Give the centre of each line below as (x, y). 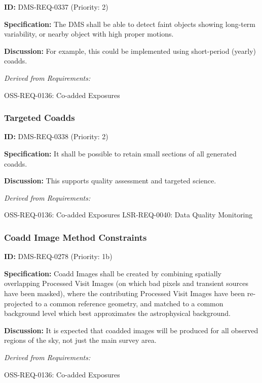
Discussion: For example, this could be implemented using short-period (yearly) (130, 51)
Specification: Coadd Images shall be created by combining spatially (113, 273)
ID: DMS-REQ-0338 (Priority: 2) (56, 136)
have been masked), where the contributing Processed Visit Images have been (125, 293)
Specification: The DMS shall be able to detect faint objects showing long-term (130, 24)
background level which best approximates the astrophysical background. (117, 313)
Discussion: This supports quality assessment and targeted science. (110, 181)
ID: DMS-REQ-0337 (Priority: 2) (56, 7)
